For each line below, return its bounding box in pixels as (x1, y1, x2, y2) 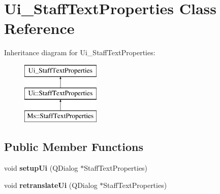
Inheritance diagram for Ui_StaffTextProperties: (4, 47, 155, 58)
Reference (4, 18, 75, 38)
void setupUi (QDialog (4, 163, 78, 173)
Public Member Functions (4, 139, 143, 154)
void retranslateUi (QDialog (4, 179, 98, 190)
